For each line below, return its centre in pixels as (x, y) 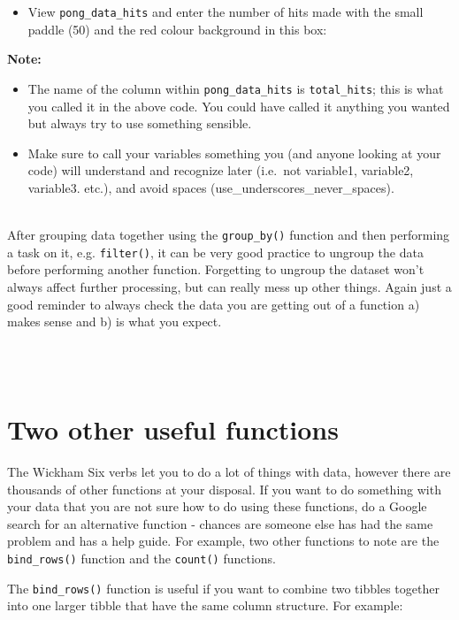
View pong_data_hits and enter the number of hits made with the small (226, 11)
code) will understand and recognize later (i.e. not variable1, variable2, (221, 170)
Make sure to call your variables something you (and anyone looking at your (234, 153)
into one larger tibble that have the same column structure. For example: (205, 605)
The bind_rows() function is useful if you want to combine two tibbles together (223, 588)
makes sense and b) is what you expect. (115, 321)
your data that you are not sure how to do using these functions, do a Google (217, 506)
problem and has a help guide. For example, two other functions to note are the (223, 541)
